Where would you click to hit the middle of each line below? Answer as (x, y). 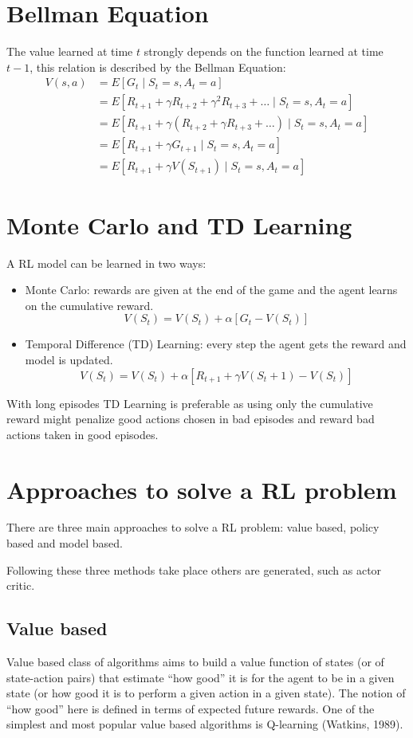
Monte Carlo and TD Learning (179, 224)
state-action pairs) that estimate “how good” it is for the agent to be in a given (201, 677)
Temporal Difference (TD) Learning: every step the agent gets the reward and (216, 344)
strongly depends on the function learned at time (264, 51)
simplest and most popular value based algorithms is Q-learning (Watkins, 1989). (205, 724)
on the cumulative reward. (89, 305)
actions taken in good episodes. (83, 434)
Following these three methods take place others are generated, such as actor (194, 569)
